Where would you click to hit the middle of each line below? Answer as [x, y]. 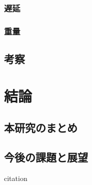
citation [16, 178]
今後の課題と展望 [46, 157]
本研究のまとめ [41, 128]
